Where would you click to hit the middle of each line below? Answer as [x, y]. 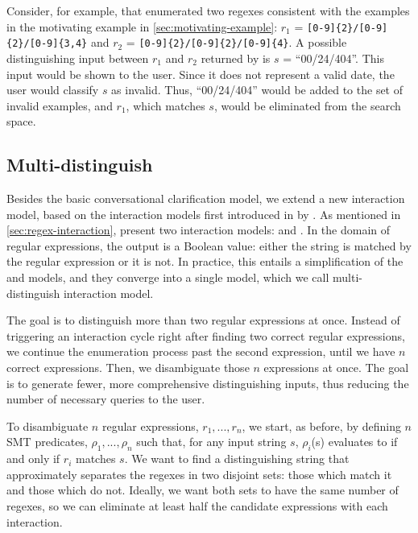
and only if [33, 459]
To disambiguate [48, 426]
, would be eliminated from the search [307, 105]
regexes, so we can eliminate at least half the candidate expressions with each [197, 505]
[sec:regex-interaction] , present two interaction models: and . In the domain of [198, 230]
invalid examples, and [60, 105]
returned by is [236, 58]
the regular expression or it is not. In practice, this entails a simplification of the [205, 261]
